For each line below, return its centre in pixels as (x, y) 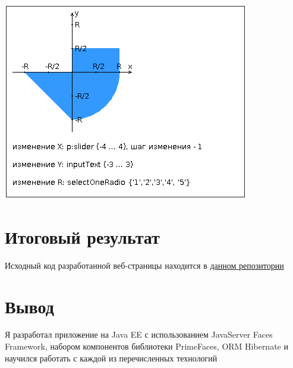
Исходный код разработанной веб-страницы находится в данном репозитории (144, 265)
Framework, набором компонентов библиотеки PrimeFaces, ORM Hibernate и (146, 346)
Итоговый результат (82, 236)
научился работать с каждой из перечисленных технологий (111, 358)
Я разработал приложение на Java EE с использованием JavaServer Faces (139, 334)
